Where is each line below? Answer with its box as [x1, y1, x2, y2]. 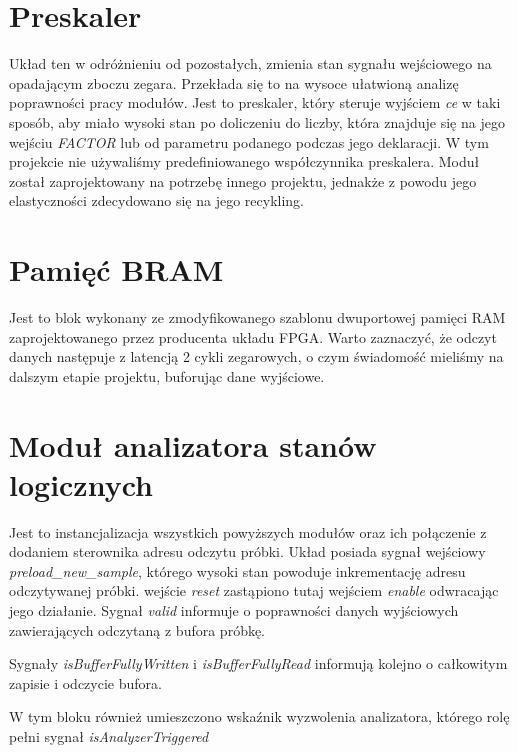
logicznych [9, 463, 153, 504]
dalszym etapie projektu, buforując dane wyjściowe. [9, 365, 325, 386]
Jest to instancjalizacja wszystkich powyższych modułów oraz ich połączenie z [9, 521, 487, 542]
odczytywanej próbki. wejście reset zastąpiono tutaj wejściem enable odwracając [9, 580, 499, 601]
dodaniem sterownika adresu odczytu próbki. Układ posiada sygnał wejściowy [9, 541, 486, 562]
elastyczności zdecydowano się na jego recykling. [9, 190, 305, 211]
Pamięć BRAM [9, 249, 224, 290]
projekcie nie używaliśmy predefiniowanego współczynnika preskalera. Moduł [9, 151, 480, 172]
